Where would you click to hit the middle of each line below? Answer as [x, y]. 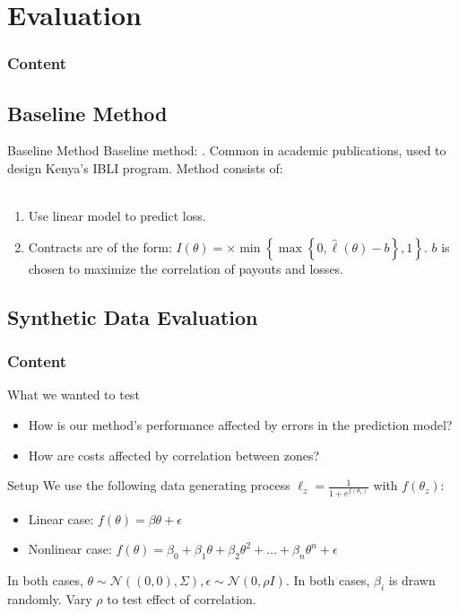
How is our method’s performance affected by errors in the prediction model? [240, 424]
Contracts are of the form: [100, 246]
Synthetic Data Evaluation [133, 316]
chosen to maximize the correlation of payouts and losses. [186, 268]
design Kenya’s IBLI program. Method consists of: [145, 168]
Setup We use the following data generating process [149, 485]
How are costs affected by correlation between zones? [174, 455]
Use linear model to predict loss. [117, 216]
